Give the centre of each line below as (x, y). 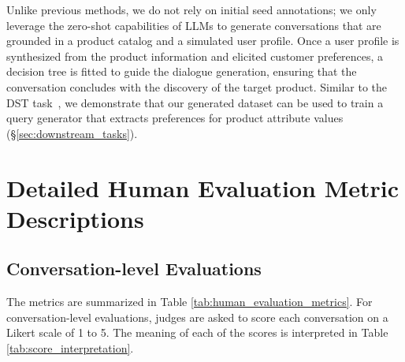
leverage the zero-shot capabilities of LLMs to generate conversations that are (194, 25)
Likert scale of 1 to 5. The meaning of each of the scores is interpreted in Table (197, 332)
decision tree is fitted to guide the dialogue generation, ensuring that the (182, 71)
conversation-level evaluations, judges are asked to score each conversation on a (197, 317)
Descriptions (75, 218)
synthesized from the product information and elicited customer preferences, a (195, 56)
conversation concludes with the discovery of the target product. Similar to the (197, 86)
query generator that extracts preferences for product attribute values (175, 118)
